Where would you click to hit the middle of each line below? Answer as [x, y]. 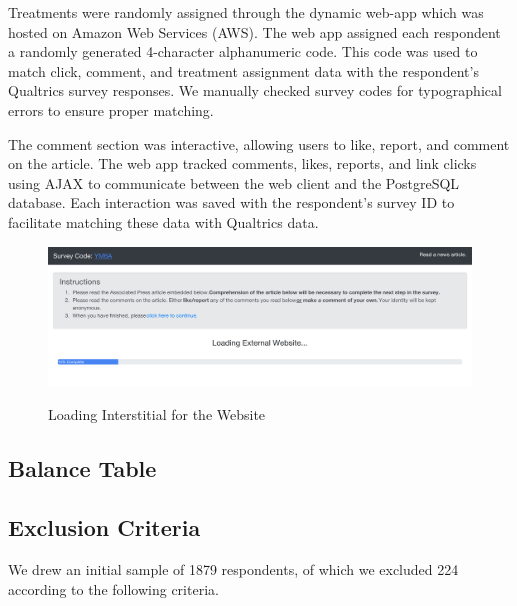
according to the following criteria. [113, 588]
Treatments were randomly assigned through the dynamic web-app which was [246, 12]
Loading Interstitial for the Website [157, 414]
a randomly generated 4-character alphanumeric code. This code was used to [243, 51]
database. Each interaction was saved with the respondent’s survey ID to [231, 202]
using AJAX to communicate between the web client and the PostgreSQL [234, 182]
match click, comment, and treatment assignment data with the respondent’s [243, 70]
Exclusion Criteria [104, 527]
